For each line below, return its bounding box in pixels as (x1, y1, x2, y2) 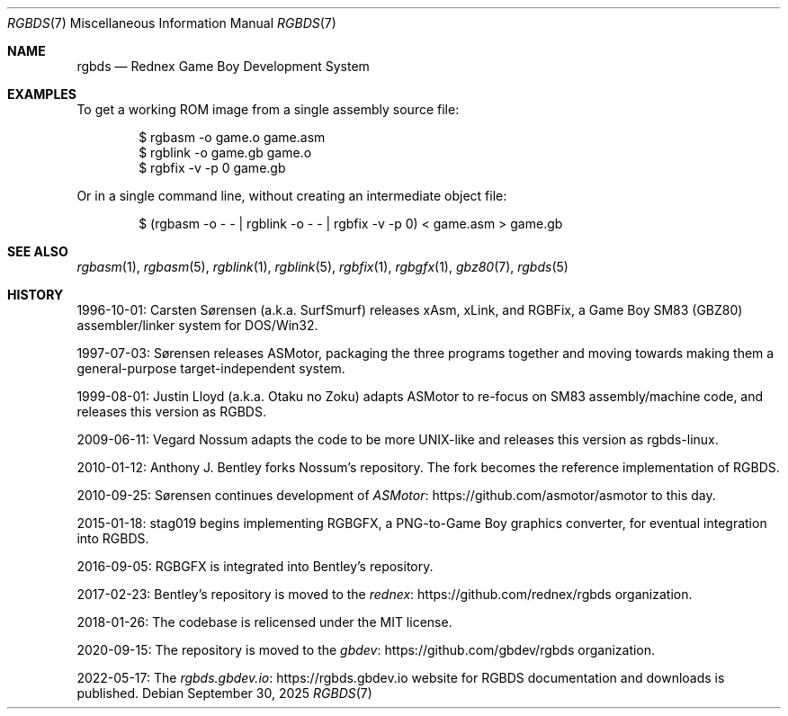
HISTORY (7, 287, 64, 302)
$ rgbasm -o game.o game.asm (139, 130, 326, 145)
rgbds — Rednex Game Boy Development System (76, 58, 370, 74)
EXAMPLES (7, 86, 76, 102)
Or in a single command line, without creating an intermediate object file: (76, 188, 507, 203)
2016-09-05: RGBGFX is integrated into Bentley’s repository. (76, 559, 434, 574)
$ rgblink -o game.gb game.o (139, 145, 312, 160)
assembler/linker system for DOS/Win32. (76, 318, 318, 333)
